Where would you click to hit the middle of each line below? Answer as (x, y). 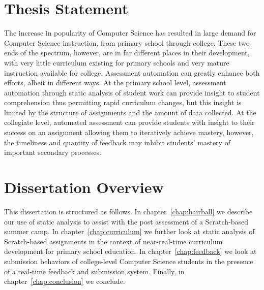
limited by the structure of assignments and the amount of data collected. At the (130, 112)
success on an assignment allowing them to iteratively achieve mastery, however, (129, 132)
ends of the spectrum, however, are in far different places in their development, (127, 53)
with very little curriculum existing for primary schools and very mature (117, 62)
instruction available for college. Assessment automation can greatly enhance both (132, 72)
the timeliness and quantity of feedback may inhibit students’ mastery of (117, 142)
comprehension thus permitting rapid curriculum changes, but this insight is (123, 102)
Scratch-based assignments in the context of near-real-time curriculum (113, 241)
